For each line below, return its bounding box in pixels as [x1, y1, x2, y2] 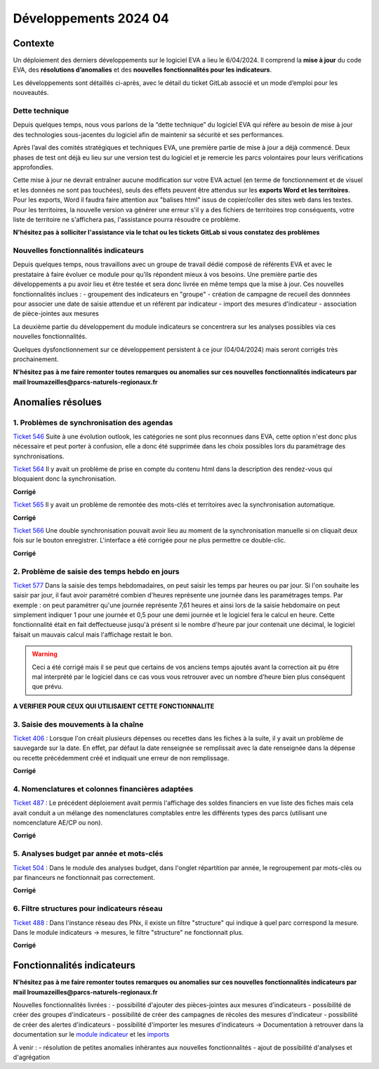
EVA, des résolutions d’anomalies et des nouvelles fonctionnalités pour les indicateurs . [13, 65, 272, 74]
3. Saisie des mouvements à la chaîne [13, 719, 144, 729]
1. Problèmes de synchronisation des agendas [13, 417, 173, 427]
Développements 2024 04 [13, 11, 170, 26]
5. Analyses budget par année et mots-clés [13, 849, 164, 859]
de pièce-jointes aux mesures [13, 309, 100, 318]
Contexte [13, 37, 55, 49]
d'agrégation [13, 1053, 51, 1061]
